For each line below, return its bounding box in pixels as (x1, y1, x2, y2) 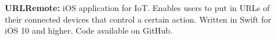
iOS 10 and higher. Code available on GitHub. (5, 24, 173, 37)
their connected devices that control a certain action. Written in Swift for (5, 13, 271, 25)
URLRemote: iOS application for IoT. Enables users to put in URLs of (5, 2, 270, 13)
